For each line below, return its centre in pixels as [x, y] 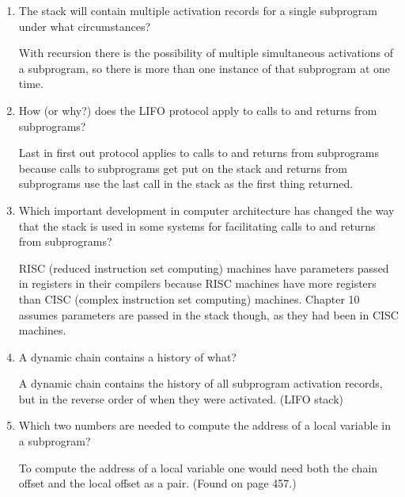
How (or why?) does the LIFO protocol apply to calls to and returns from [198, 110]
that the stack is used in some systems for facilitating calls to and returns [197, 226]
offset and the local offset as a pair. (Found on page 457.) [157, 483]
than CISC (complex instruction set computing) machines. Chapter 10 [189, 298]
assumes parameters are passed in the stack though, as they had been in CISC [208, 314]
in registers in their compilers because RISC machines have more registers [197, 283]
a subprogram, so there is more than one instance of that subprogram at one [204, 68]
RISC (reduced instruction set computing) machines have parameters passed [204, 268]
